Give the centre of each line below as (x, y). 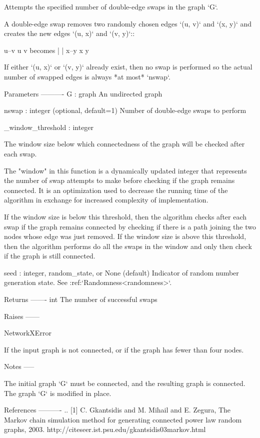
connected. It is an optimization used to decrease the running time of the (116, 190)
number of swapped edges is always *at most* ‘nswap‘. (87, 76)
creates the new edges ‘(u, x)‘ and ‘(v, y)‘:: (69, 33)
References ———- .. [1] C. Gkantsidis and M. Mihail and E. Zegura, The (117, 410)
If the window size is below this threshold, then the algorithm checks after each (125, 216)
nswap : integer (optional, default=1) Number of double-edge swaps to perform (125, 110)
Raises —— (22, 316)
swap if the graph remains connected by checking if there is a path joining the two (130, 226)
